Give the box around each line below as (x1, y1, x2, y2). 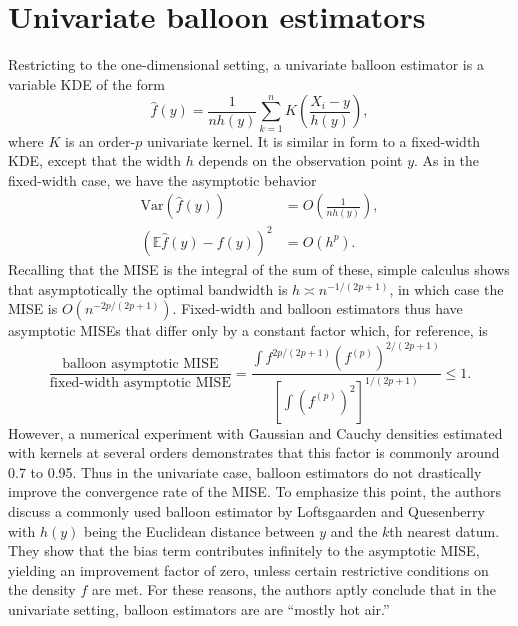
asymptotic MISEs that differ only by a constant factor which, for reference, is (8, 320, 488, 341)
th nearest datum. (389, 520, 500, 541)
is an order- (65, 130, 136, 151)
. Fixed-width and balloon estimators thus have (172, 298, 463, 319)
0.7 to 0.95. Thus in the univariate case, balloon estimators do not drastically (8, 461, 482, 482)
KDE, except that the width (8, 150, 182, 171)
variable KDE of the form (8, 73, 165, 94)
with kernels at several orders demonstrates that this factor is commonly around (8, 442, 500, 463)
